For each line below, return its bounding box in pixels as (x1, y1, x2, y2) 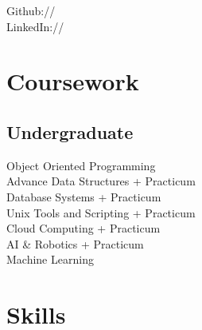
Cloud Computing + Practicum (6, 220, 161, 237)
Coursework (6, 65, 139, 97)
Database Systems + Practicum (6, 188, 161, 205)
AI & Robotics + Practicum (6, 235, 144, 252)
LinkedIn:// (6, 18, 64, 34)
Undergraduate (6, 119, 134, 144)
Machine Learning (6, 251, 94, 268)
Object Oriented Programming (6, 157, 156, 173)
